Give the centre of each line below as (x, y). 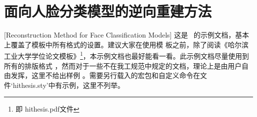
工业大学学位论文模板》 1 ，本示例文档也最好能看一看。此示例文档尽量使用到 (127, 55)
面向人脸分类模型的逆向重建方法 (108, 11)
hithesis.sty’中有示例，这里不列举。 (68, 85)
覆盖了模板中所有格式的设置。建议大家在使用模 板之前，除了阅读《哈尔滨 (129, 44)
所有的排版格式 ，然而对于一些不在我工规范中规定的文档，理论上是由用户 (123, 65)
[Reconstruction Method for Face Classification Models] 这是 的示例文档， (120, 35)
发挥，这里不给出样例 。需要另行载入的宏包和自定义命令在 (105, 75)
